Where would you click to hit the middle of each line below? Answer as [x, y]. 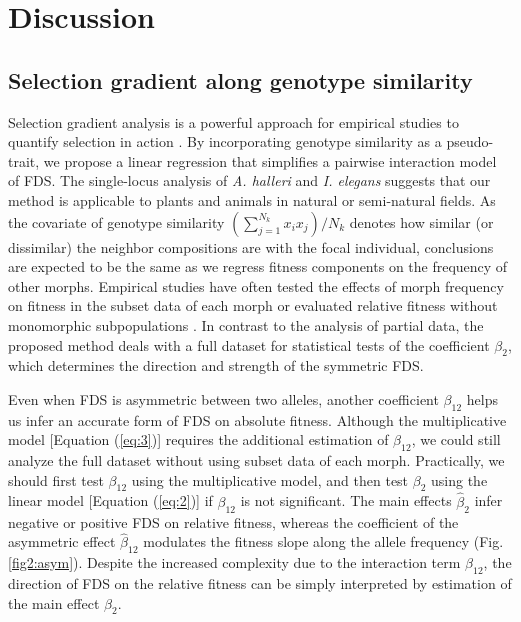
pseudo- [470, 141]
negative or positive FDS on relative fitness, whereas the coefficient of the [233, 521]
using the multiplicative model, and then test [270, 479]
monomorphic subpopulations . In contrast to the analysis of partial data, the [246, 324]
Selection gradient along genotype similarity [240, 79]
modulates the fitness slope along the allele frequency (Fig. [323, 541]
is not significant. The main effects [346, 500]
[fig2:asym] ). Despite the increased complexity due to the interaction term [234, 562]
